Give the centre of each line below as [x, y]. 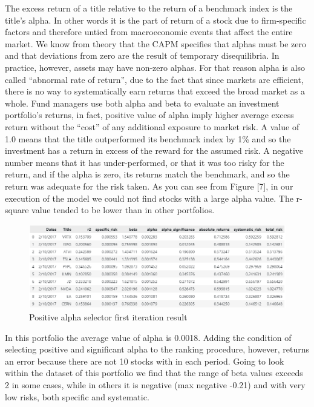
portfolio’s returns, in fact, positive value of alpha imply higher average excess [149, 115]
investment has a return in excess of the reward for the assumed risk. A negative [154, 151]
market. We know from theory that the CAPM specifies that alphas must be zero [156, 43]
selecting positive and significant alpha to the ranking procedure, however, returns [157, 349]
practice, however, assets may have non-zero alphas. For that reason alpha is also [155, 67]
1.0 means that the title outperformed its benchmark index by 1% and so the [148, 138]
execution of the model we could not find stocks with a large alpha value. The [149, 198]
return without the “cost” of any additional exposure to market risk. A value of [152, 126]
